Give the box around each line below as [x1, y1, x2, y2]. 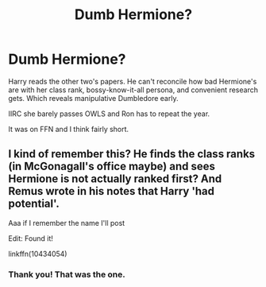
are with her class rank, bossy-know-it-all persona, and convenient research [8, 85, 258, 95]
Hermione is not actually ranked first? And [8, 173, 222, 186]
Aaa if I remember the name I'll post [8, 218, 125, 227]
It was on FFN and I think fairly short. [8, 124, 129, 134]
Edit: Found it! [8, 233, 54, 243]
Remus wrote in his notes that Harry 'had [8, 184, 215, 198]
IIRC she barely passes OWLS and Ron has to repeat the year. [8, 109, 210, 118]
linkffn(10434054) [8, 249, 67, 258]
